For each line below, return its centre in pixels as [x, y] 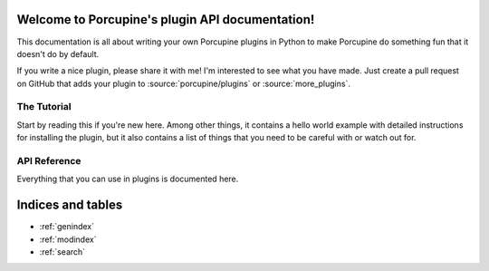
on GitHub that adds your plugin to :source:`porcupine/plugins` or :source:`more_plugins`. [183, 83]
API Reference [49, 160]
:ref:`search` [62, 252]
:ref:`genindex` [67, 227]
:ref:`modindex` [68, 239]
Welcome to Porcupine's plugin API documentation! [166, 19]
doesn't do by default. [58, 53]
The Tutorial [44, 107]
